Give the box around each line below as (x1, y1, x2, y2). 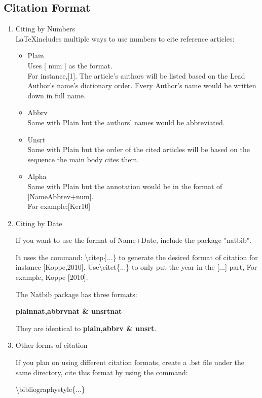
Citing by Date (15, 218, 62, 228)
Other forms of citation (15, 340, 88, 350)
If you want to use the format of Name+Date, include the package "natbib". (15, 235, 251, 245)
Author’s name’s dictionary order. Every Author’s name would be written (27, 80, 256, 91)
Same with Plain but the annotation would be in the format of (27, 180, 222, 191)
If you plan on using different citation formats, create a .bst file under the (15, 357, 244, 368)
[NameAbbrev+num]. (27, 191, 94, 201)
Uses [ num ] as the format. (27, 60, 113, 70)
